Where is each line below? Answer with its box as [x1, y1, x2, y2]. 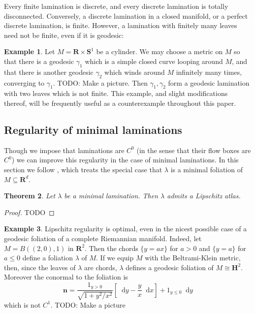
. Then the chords [85, 243, 138, 253]
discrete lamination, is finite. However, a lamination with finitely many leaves [4, 20, 237, 31]
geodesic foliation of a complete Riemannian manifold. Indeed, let [4, 233, 202, 243]
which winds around [104, 66, 165, 77]
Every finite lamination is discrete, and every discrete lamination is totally [4, 1, 228, 11]
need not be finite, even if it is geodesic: [4, 30, 124, 40]
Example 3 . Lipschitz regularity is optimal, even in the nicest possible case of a [4, 223, 247, 234]
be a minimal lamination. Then [64, 190, 159, 201]
